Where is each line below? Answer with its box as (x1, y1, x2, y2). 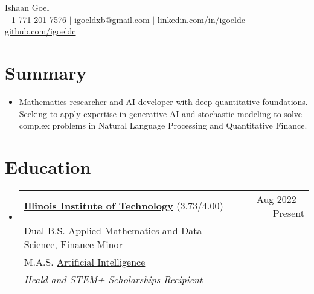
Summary (5, 60, 87, 85)
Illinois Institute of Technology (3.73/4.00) (24, 199, 223, 213)
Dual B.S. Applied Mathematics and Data (24, 223, 202, 237)
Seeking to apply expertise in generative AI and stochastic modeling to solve (19, 107, 302, 120)
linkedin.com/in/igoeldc (157, 13, 245, 25)
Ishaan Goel (5, 1, 50, 13)
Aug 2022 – (256, 191, 304, 206)
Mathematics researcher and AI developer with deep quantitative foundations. (19, 95, 308, 107)
